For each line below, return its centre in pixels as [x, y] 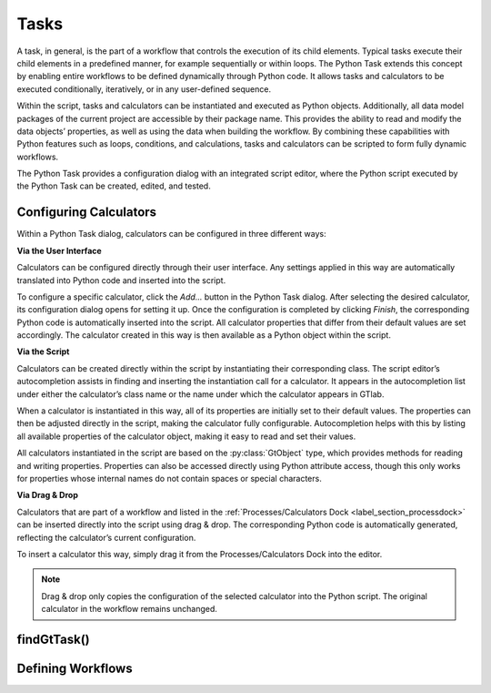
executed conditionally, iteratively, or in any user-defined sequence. [144, 89]
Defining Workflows [75, 668]
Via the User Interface [59, 250]
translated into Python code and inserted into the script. [121, 280]
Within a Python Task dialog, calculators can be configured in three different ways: [171, 234]
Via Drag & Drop [48, 495]
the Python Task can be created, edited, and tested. [114, 186]
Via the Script [43, 352]
